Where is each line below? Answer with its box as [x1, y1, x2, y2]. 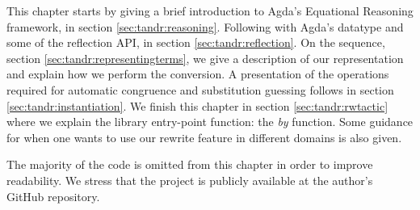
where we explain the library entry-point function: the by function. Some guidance [6, 113, 414, 130]
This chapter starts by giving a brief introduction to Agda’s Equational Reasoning [6, 2, 414, 19]
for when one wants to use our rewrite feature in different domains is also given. [6, 128, 402, 145]
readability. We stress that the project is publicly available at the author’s [6, 171, 373, 188]
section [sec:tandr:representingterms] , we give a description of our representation [6, 49, 404, 66]
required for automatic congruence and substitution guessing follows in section [6, 81, 394, 98]
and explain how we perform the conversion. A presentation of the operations [6, 65, 389, 82]
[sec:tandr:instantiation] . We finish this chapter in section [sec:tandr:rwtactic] [6, 97, 388, 114]
